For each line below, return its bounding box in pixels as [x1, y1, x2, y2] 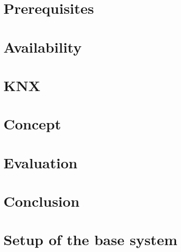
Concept [3, 114, 61, 134]
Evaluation [3, 152, 77, 172]
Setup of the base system [3, 229, 178, 250]
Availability [3, 36, 82, 57]
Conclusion [3, 191, 80, 211]
